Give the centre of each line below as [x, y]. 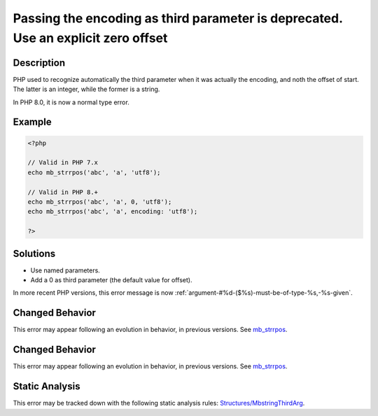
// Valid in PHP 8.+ [63, 192]
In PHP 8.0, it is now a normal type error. [71, 102]
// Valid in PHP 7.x [63, 162]
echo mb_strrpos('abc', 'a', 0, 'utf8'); [100, 202]
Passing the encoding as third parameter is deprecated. [178, 18]
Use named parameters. [65, 270]
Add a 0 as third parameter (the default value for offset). [111, 280]
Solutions [34, 253]
